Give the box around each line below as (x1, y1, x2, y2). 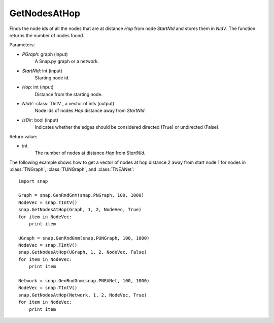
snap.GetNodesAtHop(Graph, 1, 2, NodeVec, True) (18, 207, 142, 213)
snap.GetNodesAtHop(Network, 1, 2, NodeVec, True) (18, 292, 147, 298)
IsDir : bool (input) (22, 117, 58, 123)
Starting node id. (35, 74, 70, 81)
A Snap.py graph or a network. (35, 58, 99, 65)
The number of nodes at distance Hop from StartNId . (35, 150, 146, 156)
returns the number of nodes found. (9, 32, 85, 38)
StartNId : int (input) (22, 68, 63, 74)
